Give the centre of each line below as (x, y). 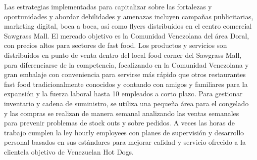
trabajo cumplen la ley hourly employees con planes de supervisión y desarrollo (124, 132)
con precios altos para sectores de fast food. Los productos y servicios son (116, 45)
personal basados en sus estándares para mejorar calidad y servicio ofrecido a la (125, 142)
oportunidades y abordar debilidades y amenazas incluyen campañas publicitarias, (129, 16)
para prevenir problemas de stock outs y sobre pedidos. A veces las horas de (119, 123)
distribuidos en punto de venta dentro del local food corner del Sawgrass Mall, (123, 55)
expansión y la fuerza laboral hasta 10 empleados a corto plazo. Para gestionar (123, 94)
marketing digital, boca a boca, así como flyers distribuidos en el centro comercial (128, 26)
